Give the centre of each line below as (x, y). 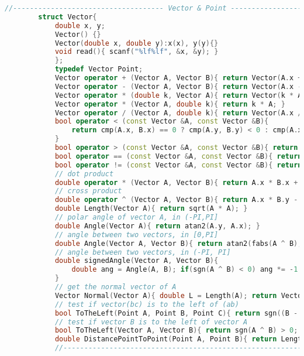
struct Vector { (68, 17)
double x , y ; (80, 25)
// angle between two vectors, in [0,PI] (137, 235)
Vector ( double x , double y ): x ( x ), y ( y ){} (137, 43)
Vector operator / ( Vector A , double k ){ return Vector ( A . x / (178, 113)
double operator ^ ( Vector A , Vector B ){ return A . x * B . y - (176, 200)
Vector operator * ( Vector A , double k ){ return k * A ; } (170, 104)
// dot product (84, 174)
